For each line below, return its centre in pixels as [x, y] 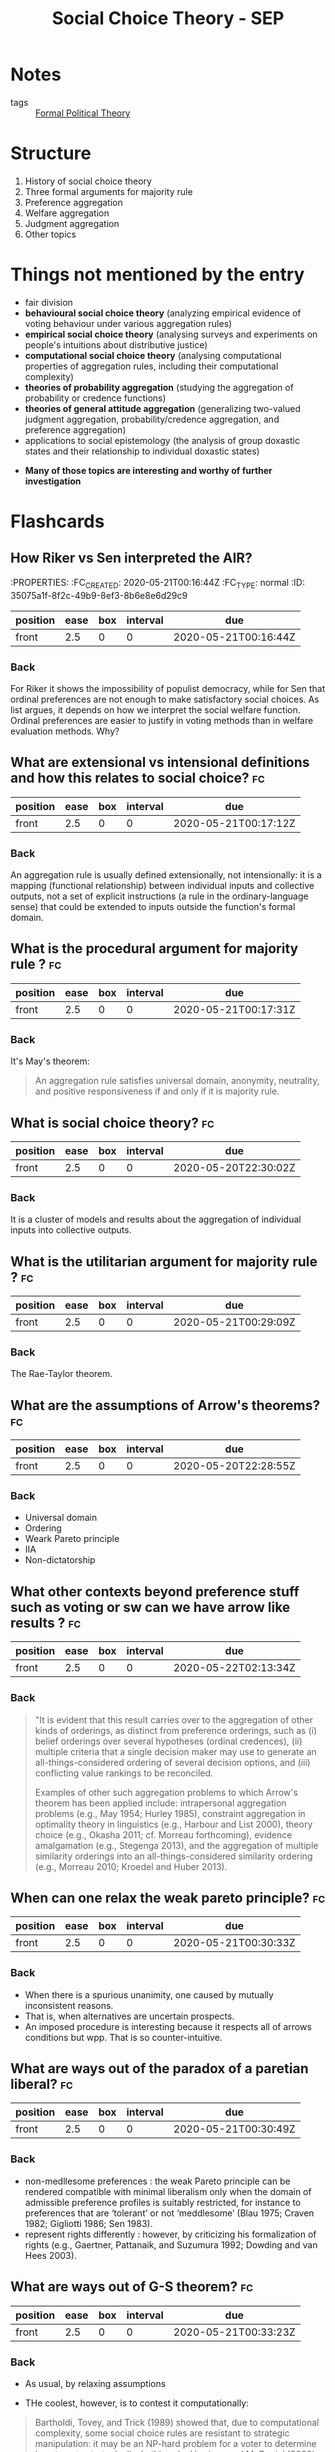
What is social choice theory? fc [112, 1122]
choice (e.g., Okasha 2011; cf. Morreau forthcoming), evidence [163, 1834]
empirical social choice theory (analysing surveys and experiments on [171, 334]
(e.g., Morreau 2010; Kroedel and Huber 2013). [131, 1866]
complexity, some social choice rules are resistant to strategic [162, 2433]
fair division [48, 302]
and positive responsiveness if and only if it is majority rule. [157, 1091]
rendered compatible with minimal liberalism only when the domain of [168, 2191]
